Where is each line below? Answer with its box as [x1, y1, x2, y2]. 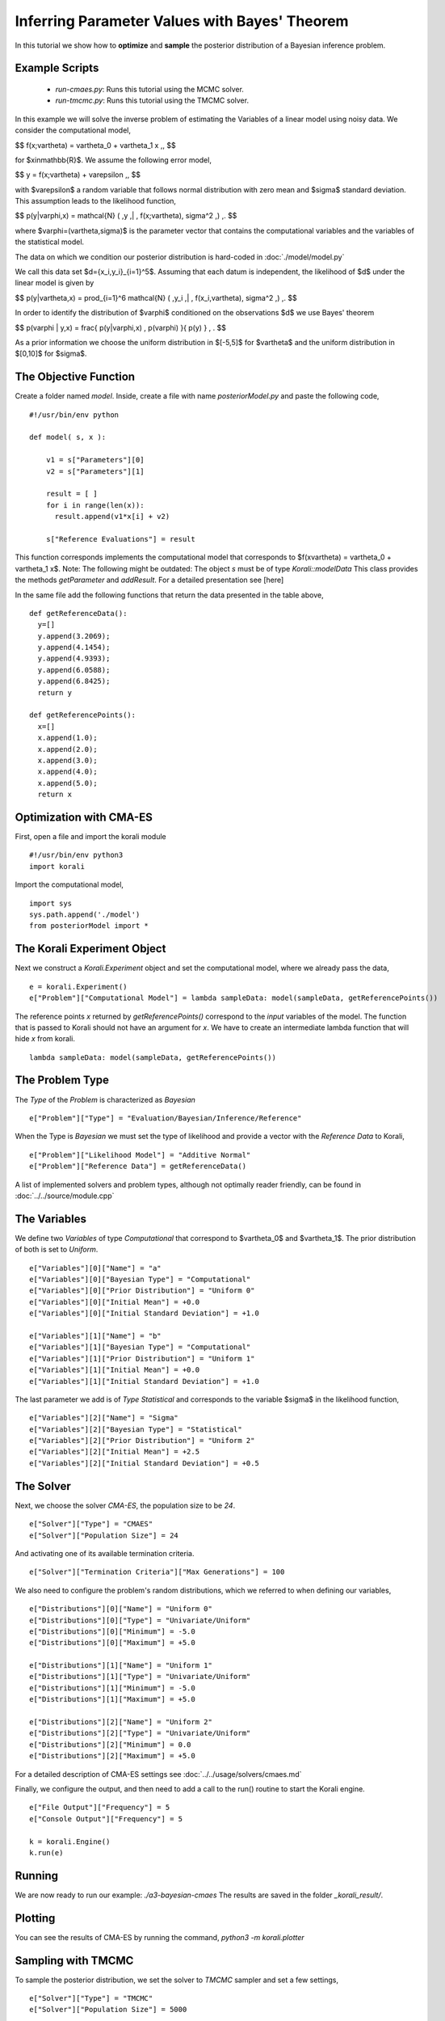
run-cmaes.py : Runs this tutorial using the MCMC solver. [55, 84, 244, 94]
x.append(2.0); [37, 745, 98, 753]
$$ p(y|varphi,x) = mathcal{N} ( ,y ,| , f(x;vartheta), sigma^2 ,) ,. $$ [15, 211, 237, 221]
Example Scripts [15, 61, 99, 75]
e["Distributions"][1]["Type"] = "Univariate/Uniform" [29, 1672, 251, 1681]
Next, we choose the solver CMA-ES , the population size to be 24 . [15, 1500, 236, 1510]
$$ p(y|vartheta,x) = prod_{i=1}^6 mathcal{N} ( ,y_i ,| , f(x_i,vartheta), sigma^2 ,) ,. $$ [15, 293, 298, 302]
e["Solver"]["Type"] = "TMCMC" [29, 1994, 153, 2003]
